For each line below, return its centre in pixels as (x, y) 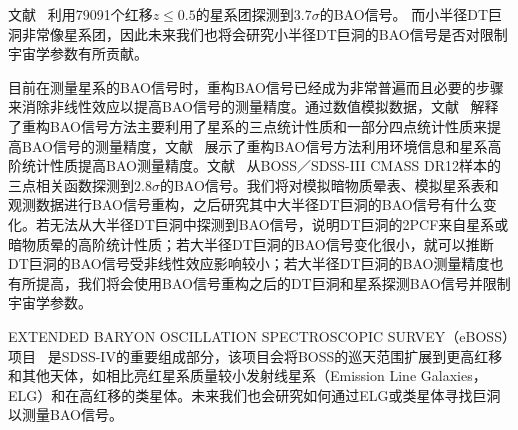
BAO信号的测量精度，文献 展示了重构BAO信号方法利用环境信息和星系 (254, 145)
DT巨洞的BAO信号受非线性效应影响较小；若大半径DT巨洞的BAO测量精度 (249, 263)
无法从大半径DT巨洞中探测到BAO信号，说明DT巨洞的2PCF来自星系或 (279, 223)
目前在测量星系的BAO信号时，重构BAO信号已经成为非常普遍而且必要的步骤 (256, 86)
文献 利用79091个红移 (80, 14)
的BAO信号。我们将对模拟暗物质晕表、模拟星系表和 (329, 184)
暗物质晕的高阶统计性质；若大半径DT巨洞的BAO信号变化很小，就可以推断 (251, 243)
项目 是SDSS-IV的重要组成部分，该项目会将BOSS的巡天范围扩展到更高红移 (255, 355)
